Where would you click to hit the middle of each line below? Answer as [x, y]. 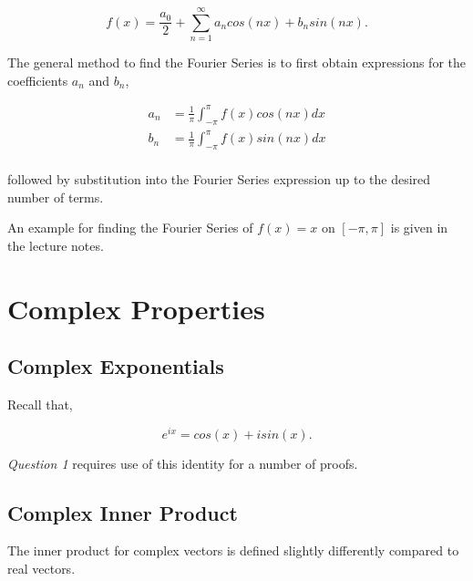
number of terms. [56, 197]
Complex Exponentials [116, 366]
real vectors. [41, 569]
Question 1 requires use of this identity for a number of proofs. [183, 463]
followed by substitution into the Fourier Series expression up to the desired [219, 179]
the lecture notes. [56, 245]
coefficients [38, 80]
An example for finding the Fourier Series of [130, 228]
